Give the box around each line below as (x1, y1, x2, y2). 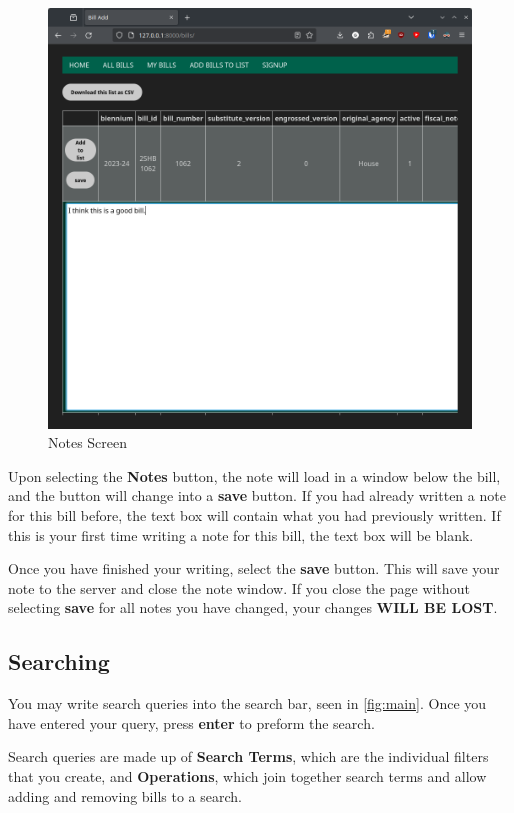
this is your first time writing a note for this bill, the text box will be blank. (8, 524, 474, 545)
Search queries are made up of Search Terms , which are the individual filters (8, 746, 489, 767)
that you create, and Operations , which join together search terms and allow (8, 765, 487, 786)
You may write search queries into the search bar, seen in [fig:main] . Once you (8, 693, 487, 714)
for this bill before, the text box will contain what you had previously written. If (8, 504, 501, 525)
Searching (8, 646, 110, 677)
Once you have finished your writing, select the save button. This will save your (8, 558, 500, 579)
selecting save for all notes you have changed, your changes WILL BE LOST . (8, 597, 498, 618)
